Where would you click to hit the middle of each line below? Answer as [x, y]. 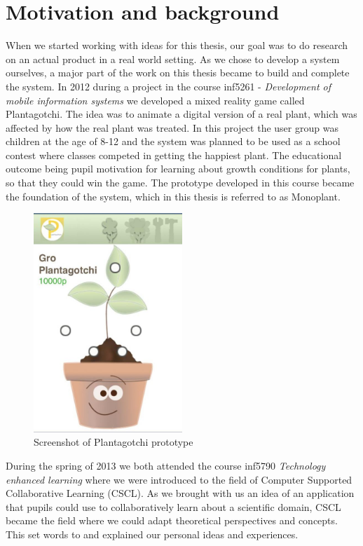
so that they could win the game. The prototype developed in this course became [180, 183]
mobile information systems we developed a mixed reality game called [155, 100]
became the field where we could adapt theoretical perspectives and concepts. [172, 520]
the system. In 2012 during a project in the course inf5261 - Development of [169, 86]
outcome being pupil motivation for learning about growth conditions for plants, [178, 169]
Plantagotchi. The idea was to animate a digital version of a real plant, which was [181, 114]
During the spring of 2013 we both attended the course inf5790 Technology [166, 465]
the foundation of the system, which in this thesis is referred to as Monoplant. [173, 196]
